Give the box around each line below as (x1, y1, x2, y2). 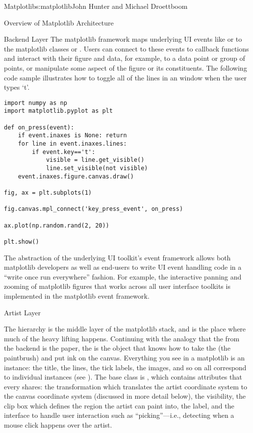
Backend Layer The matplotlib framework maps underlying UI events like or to (4, 34, 242, 44)
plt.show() (4, 238, 39, 245)
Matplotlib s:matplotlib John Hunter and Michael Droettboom (4, 1, 188, 11)
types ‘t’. (4, 82, 30, 92)
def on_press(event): (4, 124, 75, 131)
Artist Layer (4, 307, 41, 317)
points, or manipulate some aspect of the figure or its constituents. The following (4, 62, 247, 73)
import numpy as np (4, 99, 67, 106)
